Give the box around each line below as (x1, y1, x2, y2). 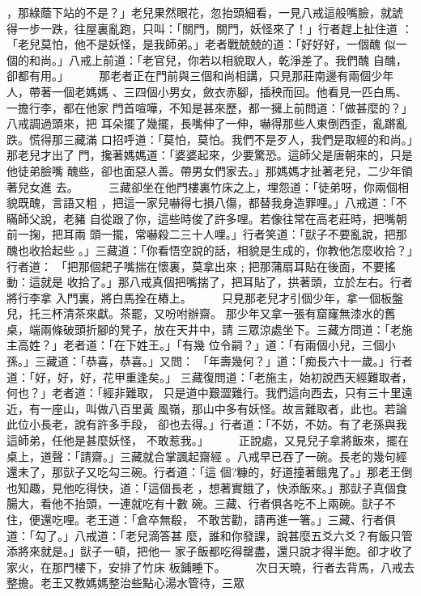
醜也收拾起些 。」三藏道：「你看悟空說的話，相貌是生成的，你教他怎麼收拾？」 (6, 241, 413, 258)
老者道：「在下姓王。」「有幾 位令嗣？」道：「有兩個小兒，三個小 (62, 336, 396, 353)
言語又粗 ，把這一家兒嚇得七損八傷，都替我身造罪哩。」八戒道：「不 (51, 194, 407, 211)
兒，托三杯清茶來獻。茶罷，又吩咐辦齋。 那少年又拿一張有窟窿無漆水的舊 (6, 305, 396, 322)
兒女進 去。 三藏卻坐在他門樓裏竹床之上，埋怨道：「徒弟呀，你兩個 (17, 178, 398, 195)
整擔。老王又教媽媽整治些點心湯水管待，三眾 (6, 574, 245, 591)
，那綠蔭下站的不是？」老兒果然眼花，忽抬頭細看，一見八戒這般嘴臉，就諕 (6, 4, 403, 20)
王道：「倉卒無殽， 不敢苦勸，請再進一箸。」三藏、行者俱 (96, 511, 396, 527)
